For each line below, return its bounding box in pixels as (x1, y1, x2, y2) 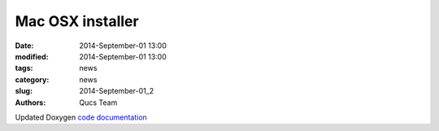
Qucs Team (79, 98, 118, 107)
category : (15, 74, 50, 85)
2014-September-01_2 (79, 86, 154, 96)
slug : (15, 86, 33, 96)
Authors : (15, 98, 46, 107)
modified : (15, 51, 49, 61)
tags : (15, 63, 33, 73)
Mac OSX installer (15, 12, 139, 30)
